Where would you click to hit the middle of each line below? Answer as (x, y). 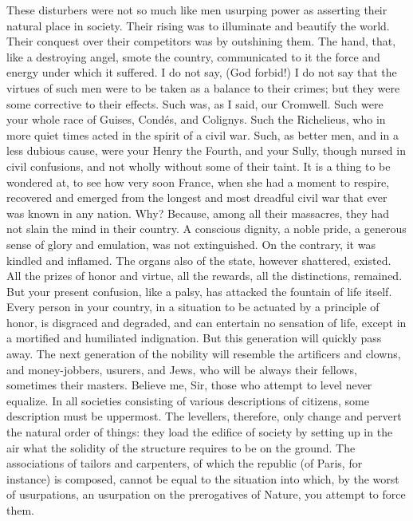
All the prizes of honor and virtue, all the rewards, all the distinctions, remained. (205, 276)
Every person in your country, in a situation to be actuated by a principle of (193, 307)
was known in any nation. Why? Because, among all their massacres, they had (198, 213)
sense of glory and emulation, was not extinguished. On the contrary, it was (191, 244)
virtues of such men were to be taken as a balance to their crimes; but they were (203, 87)
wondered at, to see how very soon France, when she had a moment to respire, (198, 182)
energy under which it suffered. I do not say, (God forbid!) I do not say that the (202, 72)
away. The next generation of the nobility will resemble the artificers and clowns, (204, 354)
